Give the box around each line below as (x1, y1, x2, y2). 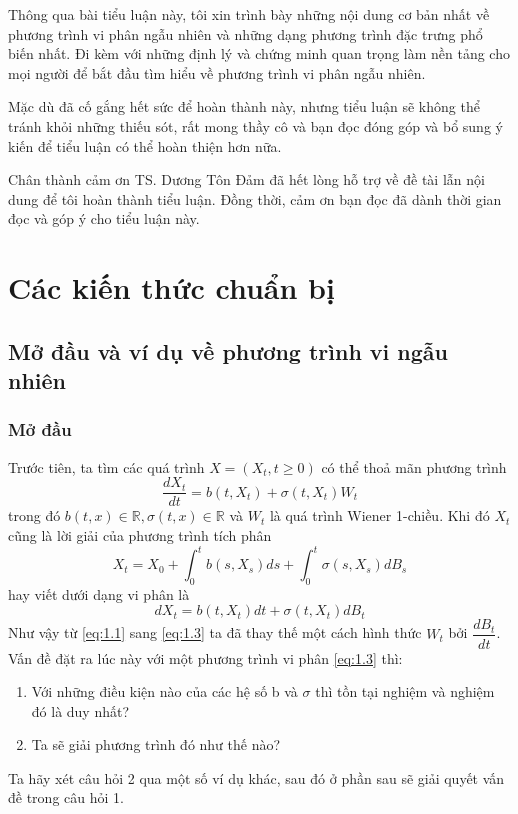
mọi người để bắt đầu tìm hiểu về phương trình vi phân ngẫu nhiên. (8, 62, 426, 83)
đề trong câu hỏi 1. (8, 787, 124, 808)
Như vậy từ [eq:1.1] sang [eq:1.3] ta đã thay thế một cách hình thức (8, 622, 422, 643)
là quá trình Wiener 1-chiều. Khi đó (269, 505, 490, 526)
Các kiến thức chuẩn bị (8, 267, 335, 308)
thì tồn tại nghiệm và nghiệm (315, 681, 495, 702)
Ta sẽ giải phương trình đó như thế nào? (31, 734, 281, 755)
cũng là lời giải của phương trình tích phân (8, 524, 272, 545)
